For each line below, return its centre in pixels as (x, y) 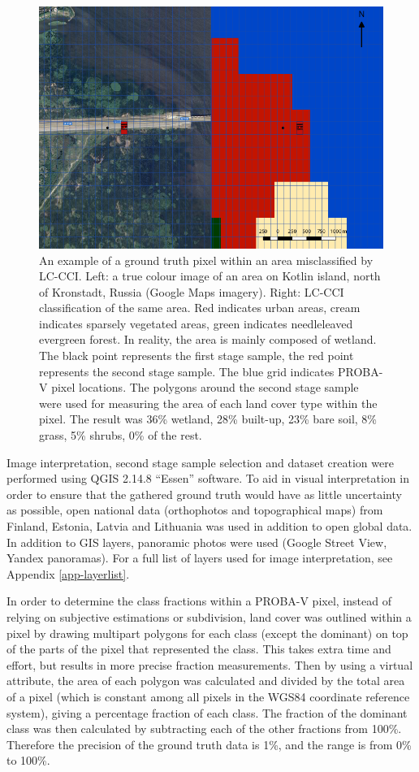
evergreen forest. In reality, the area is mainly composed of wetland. (208, 339)
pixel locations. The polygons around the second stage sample (205, 387)
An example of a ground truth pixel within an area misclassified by (206, 260)
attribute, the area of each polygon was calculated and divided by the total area (206, 681)
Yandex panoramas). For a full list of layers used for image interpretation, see (200, 558)
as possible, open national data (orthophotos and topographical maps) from (195, 510)
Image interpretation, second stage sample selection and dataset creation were (200, 462)
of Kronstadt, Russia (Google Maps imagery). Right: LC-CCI (192, 291)
